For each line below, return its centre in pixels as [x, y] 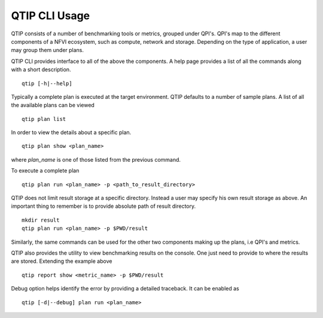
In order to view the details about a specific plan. [71, 132]
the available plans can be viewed [53, 105]
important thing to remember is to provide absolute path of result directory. [103, 206]
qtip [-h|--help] [47, 83]
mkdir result [41, 220]
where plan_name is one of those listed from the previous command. [96, 159]
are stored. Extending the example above [62, 261]
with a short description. [41, 69]
